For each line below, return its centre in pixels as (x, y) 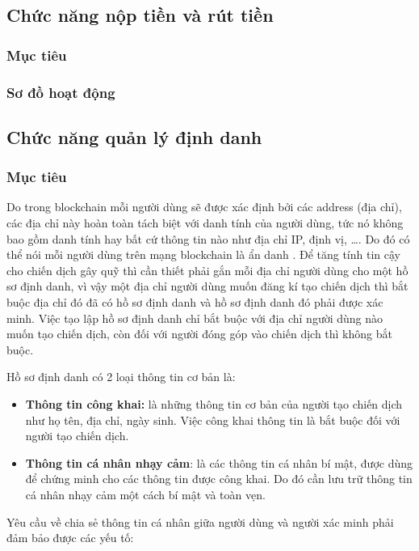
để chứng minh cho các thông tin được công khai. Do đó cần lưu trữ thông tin (219, 479)
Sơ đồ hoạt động (61, 92)
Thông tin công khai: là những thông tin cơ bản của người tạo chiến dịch (214, 404)
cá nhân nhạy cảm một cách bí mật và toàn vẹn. (145, 494)
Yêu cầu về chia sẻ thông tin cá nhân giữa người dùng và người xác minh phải (200, 521)
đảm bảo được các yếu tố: (70, 538)
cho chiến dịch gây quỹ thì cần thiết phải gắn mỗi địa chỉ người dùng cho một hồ (207, 270)
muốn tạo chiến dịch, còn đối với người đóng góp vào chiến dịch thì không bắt (199, 334)
